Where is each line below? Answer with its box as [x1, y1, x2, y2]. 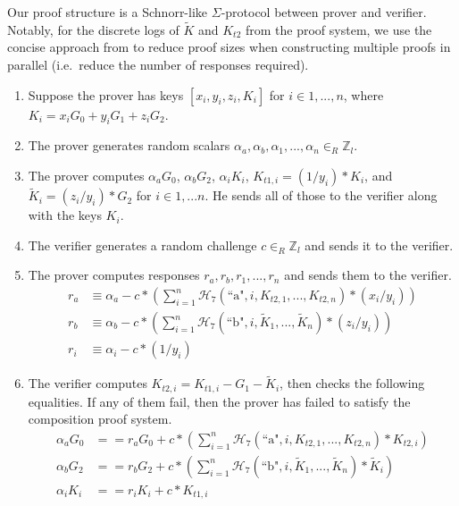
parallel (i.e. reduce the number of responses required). [7, 55, 309, 73]
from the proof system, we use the [245, 20, 432, 38]
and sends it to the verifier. [305, 235, 454, 254]
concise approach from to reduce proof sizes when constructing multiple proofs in [7, 38, 451, 56]
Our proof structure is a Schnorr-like [7, 3, 208, 21]
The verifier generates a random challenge [28, 235, 257, 254]
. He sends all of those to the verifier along [204, 186, 438, 205]
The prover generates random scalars [28, 136, 230, 155]
